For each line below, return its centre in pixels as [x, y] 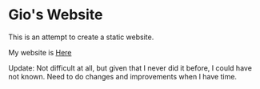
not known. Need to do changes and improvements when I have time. [123, 76]
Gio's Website [56, 15]
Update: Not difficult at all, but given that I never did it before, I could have [130, 68]
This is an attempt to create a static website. [81, 37]
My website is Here [40, 52]
